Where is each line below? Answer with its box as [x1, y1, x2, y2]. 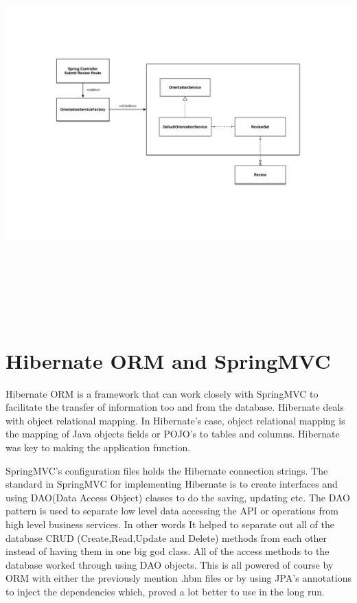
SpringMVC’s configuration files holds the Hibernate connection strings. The [5, 463, 328, 477]
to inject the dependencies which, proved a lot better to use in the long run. [5, 584, 325, 598]
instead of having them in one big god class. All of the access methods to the [5, 544, 330, 558]
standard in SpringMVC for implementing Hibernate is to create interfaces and [5, 477, 338, 491]
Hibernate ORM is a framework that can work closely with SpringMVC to [5, 386, 319, 400]
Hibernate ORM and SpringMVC [5, 346, 331, 374]
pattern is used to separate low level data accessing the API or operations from [5, 503, 338, 518]
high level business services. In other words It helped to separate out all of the [5, 516, 334, 531]
